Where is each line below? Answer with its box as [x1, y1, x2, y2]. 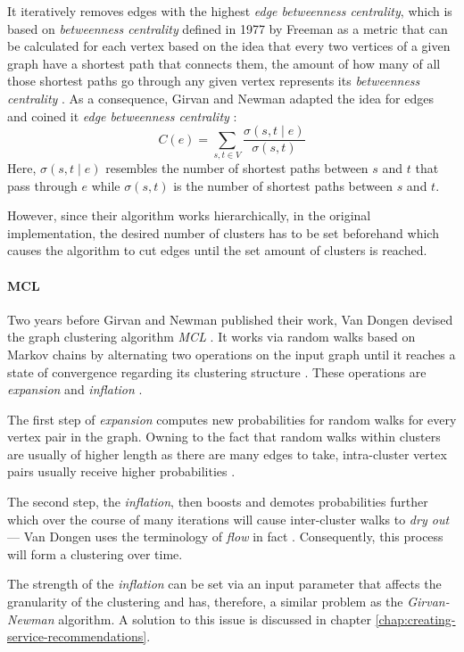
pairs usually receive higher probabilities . [7, 462, 236, 481]
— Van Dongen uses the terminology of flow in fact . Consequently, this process [7, 527, 443, 546]
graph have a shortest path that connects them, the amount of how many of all [7, 54, 441, 72]
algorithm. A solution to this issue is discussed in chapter [58, 609, 371, 628]
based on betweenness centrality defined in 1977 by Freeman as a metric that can [7, 19, 448, 37]
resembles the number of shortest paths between [105, 158, 369, 177]
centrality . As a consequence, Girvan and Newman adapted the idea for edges [7, 88, 434, 107]
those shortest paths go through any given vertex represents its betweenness [7, 71, 420, 90]
